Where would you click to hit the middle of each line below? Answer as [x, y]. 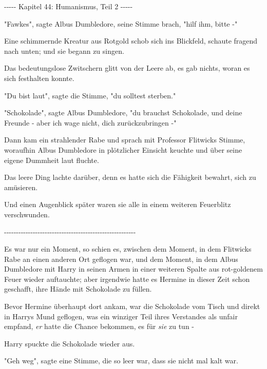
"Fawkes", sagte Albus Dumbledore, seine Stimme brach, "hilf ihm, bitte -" [121, 23]
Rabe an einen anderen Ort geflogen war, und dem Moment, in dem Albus [121, 259]
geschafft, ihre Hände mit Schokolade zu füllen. [78, 289]
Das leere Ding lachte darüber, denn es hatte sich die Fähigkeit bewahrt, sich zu [130, 177]
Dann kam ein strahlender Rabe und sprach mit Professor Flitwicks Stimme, [125, 140]
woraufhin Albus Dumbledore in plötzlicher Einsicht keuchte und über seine [123, 149]
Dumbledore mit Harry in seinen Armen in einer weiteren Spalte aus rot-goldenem [133, 269]
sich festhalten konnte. [39, 78]
